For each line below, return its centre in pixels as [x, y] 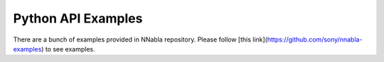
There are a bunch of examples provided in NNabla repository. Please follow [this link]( [140, 39]
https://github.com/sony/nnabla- [315, 39]
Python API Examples [78, 18]
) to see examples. [68, 49]
